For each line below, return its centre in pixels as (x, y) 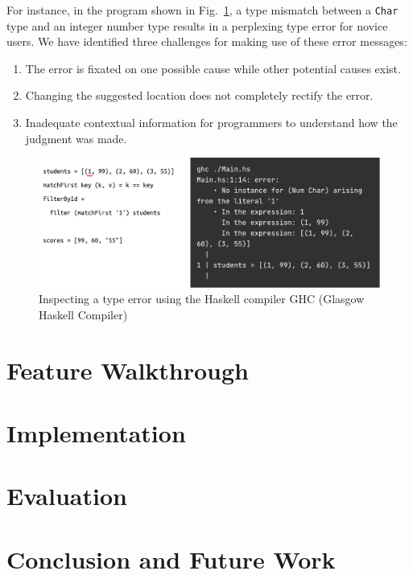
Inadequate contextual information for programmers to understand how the (211, 123)
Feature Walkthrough (128, 370)
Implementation (96, 433)
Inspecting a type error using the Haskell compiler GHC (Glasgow (202, 299)
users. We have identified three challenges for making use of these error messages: (207, 41)
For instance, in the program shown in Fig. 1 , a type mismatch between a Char (202, 10)
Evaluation (67, 496)
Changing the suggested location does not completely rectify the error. (199, 95)
